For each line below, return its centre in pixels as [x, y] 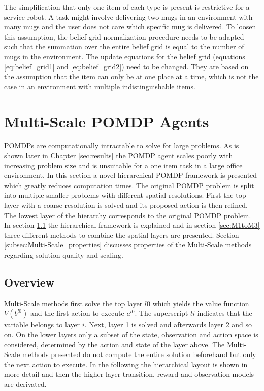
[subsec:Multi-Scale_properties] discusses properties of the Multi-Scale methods [128, 245]
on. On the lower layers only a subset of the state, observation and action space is [131, 334]
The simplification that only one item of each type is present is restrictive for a [127, 7]
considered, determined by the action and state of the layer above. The [114, 344]
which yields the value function [201, 303]
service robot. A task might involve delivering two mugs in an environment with [128, 16]
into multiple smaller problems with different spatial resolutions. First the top [125, 195]
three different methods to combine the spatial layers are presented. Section [122, 235]
